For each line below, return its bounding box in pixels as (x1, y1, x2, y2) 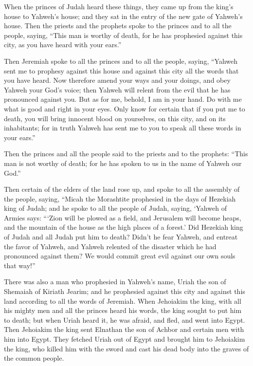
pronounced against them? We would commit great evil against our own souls (4, 251, 235, 261)
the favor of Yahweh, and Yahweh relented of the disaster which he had (4, 241, 217, 251)
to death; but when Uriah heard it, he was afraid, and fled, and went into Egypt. (4, 314, 245, 325)
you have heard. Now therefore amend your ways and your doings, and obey (4, 75, 231, 85)
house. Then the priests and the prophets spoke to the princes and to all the (4, 20, 232, 31)
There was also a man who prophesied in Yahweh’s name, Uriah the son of (4, 276, 226, 287)
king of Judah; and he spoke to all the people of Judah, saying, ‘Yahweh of (4, 203, 227, 213)
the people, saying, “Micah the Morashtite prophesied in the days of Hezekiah (4, 193, 236, 203)
